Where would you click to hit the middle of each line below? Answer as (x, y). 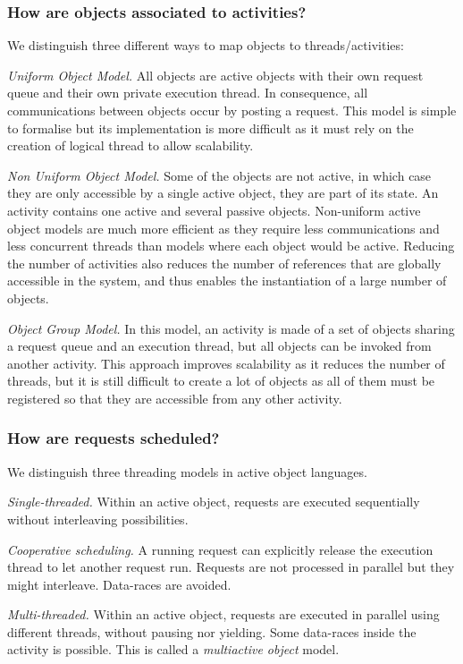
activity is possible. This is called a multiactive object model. (173, 649)
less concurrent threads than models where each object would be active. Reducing (231, 246)
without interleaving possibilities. (98, 519)
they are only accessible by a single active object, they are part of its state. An (223, 193)
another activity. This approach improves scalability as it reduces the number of (226, 363)
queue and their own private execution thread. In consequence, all (188, 93)
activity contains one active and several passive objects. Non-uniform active (214, 210)
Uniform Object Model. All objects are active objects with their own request (215, 75)
